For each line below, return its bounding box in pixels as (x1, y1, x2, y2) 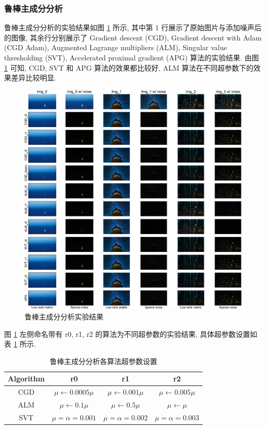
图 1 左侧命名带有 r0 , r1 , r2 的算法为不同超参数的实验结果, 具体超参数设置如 (4, 328, 257, 339)
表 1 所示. (4, 338, 36, 349)
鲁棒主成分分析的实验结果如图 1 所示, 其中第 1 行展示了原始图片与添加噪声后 (4, 22, 262, 33)
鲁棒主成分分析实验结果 (25, 311, 103, 321)
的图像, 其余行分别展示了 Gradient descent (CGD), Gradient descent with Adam (4, 32, 262, 42)
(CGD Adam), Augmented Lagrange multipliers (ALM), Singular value (4, 42, 227, 53)
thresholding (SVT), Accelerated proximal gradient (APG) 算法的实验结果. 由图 (4, 52, 259, 62)
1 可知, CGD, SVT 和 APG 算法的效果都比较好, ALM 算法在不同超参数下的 (4, 62, 254, 73)
